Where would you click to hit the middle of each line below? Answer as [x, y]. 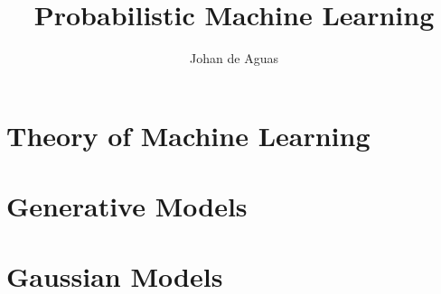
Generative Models [127, 206]
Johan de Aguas [234, 58]
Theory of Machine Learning [188, 135]
